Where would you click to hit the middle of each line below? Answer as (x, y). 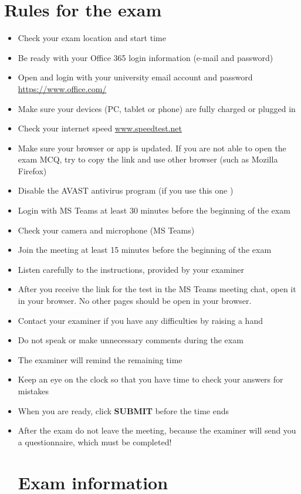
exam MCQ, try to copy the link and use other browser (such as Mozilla (148, 159)
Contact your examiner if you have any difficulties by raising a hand (140, 320)
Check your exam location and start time (92, 38)
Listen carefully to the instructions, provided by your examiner (131, 269)
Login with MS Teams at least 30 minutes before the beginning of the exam (154, 210)
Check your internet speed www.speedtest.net (100, 128)
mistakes (33, 391)
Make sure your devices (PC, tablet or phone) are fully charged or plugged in (157, 108)
